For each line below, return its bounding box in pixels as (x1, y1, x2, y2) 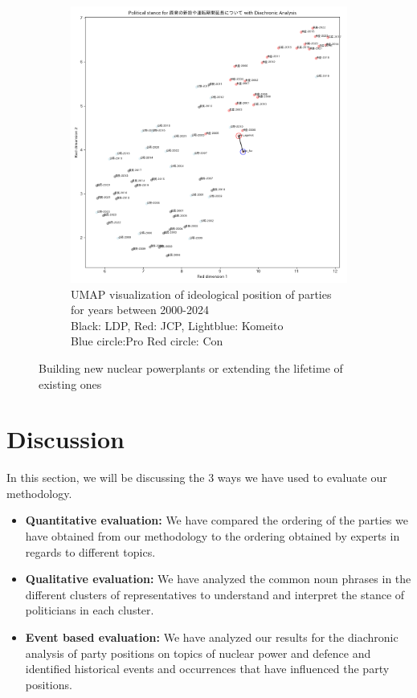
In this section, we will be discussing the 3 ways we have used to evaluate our (6, 469, 387, 486)
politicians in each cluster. (25, 602, 154, 618)
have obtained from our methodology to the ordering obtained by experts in (25, 528, 400, 545)
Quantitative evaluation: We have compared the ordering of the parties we (25, 512, 408, 529)
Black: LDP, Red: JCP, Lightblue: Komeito (71, 316, 284, 333)
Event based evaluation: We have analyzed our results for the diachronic (25, 629, 399, 646)
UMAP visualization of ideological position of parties (71, 285, 332, 302)
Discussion (6, 422, 125, 455)
